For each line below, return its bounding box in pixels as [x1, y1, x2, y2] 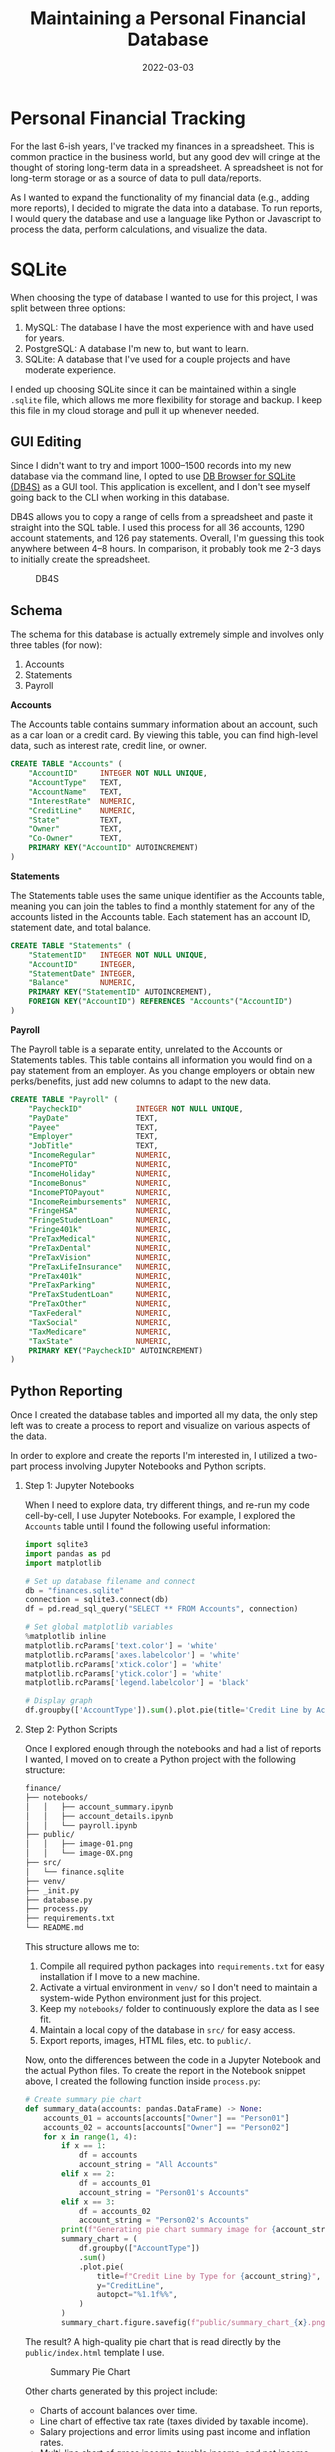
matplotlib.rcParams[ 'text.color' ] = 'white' [24, 1640, 218, 1651]
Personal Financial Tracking [10, 107, 247, 129]
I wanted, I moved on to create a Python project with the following [24, 1753, 297, 1766]
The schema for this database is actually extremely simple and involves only [10, 628, 325, 641]
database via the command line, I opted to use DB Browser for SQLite [10, 470, 296, 482]
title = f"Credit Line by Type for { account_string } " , [96, 2271, 322, 2281]
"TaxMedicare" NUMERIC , [28, 1327, 172, 1337]
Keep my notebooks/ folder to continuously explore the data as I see [39, 2003, 320, 2015]
